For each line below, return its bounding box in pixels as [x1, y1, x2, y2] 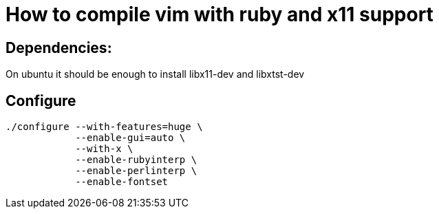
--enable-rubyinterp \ [75, 154, 197, 166]
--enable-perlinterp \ [75, 165, 197, 177]
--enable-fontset [75, 176, 169, 188]
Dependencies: [6, 39, 112, 56]
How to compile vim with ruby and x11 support [6, 3, 433, 26]
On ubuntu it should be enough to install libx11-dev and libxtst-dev [6, 68, 305, 81]
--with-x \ [75, 143, 133, 155]
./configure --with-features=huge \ [6, 121, 203, 133]
